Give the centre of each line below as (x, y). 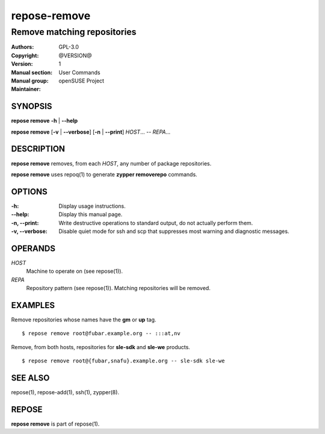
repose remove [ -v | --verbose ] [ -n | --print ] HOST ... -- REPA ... (91, 132)
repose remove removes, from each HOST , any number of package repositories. (111, 163)
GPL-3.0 (69, 47)
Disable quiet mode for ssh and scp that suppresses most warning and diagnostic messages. (174, 231)
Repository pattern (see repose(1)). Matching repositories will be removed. (118, 288)
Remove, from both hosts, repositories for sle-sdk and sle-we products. (101, 347)
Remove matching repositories (74, 32)
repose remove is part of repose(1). (55, 424)
